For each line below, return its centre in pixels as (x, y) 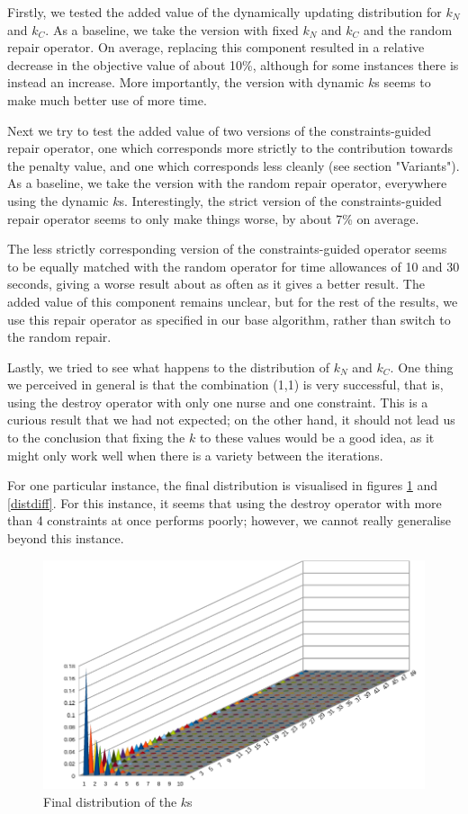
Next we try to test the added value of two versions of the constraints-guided (220, 130)
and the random (408, 29)
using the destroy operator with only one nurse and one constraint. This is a (218, 402)
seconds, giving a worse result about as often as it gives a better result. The (216, 284)
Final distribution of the (110, 801)
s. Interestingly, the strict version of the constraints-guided (280, 200)
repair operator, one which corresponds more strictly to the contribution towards (230, 148)
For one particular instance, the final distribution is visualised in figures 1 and (223, 485)
